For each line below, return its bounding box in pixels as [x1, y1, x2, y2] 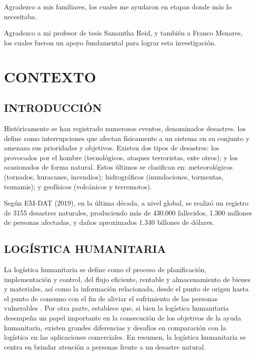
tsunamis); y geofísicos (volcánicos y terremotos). [4, 181, 152, 191]
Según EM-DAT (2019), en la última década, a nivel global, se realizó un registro [4, 198, 249, 208]
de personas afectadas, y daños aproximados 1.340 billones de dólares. [4, 217, 215, 227]
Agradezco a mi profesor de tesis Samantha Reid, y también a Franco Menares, [4, 28, 243, 38]
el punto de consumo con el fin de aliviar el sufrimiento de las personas [4, 293, 218, 303]
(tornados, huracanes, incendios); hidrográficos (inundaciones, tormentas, [4, 171, 224, 181]
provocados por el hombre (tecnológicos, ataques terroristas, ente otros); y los [4, 152, 238, 162]
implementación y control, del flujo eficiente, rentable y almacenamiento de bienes [4, 274, 251, 284]
